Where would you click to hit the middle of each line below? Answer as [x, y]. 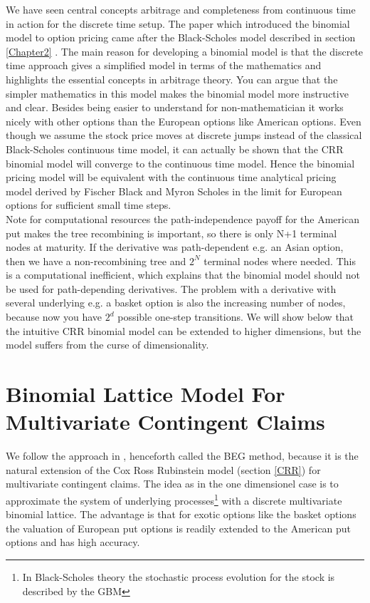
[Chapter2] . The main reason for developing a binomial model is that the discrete [185, 51]
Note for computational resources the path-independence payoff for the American [183, 218]
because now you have [54, 317]
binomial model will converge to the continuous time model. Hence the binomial [180, 163]
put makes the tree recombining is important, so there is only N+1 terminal [171, 233]
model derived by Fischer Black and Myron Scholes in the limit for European [174, 191]
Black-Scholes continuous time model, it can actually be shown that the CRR [175, 149]
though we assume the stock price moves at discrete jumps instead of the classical [184, 135]
